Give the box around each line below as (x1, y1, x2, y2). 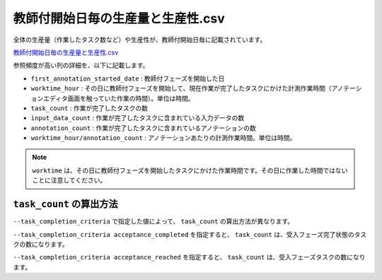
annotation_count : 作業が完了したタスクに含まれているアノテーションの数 (30, 124, 256, 132)
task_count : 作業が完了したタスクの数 (30, 103, 149, 112)
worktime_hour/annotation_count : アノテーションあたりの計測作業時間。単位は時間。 (30, 134, 296, 142)
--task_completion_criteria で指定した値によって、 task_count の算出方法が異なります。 (13, 217, 294, 226)
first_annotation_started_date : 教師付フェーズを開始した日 (30, 74, 225, 83)
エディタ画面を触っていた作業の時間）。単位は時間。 (42, 94, 195, 103)
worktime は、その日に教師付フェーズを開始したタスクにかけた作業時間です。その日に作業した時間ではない (32, 166, 348, 175)
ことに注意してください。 (32, 176, 107, 185)
